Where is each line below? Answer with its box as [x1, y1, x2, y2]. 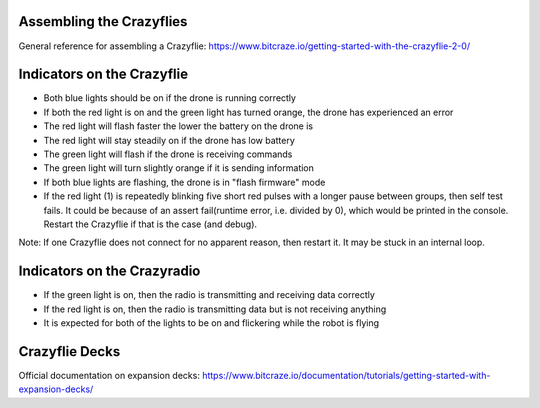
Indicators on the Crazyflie [18, 66, 189, 83]
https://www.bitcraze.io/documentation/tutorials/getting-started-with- [201, 369, 491, 381]
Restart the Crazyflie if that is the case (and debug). [43, 218, 258, 230]
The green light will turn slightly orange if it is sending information [43, 162, 315, 174]
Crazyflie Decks [18, 343, 121, 360]
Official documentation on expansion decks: [18, 369, 200, 381]
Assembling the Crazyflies [18, 13, 188, 30]
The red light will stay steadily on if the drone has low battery [43, 134, 295, 146]
